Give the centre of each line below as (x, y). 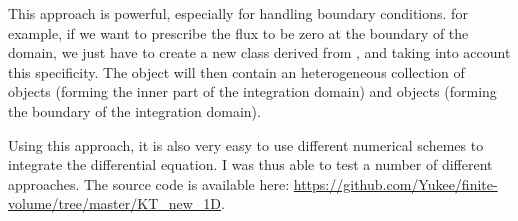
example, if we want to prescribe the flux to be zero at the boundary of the (238, 32)
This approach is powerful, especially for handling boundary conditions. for (238, 13)
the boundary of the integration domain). (134, 110)
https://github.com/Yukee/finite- (395, 183)
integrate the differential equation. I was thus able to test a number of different (250, 164)
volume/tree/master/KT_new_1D (115, 203)
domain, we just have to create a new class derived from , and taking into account (259, 52)
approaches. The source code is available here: (149, 183)
